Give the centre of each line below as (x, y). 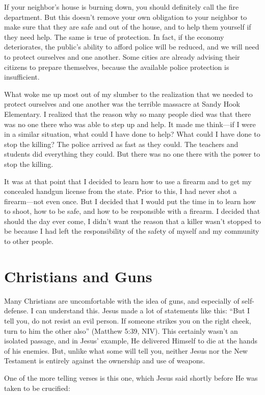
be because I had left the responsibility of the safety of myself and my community (132, 231)
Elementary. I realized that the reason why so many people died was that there (128, 114)
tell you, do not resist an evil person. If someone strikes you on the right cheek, (128, 320)
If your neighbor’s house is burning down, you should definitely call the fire (122, 7)
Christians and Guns (78, 276)
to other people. (29, 241)
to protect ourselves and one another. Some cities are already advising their (122, 56)
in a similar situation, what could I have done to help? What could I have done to (132, 134)
